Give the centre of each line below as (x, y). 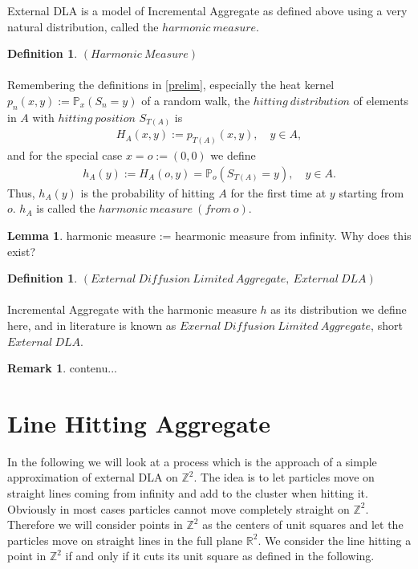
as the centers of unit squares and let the (303, 524)
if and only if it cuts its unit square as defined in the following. (220, 556)
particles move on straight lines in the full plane (125, 540)
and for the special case (65, 155)
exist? (22, 251)
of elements (381, 100)
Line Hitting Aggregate (139, 423)
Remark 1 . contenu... (62, 368)
